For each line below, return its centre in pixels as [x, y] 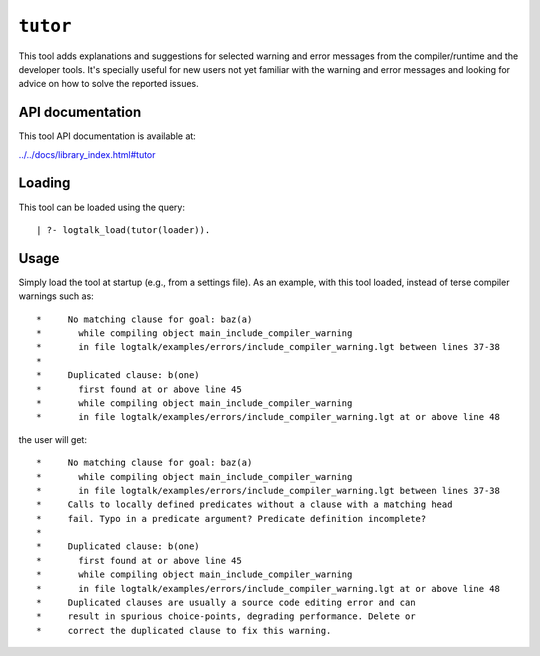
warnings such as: [56, 296]
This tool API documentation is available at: [107, 136]
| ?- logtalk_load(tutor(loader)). [123, 229]
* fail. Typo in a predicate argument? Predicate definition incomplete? [231, 518]
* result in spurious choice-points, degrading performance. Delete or [226, 616]
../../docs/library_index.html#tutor [87, 154]
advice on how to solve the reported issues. [108, 84]
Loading [44, 183]
